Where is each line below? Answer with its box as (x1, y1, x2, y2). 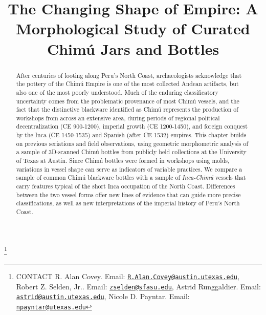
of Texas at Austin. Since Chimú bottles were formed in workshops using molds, (16, 156, 230, 165)
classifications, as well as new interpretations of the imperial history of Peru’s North (16, 199, 240, 207)
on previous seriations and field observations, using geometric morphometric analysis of (16, 139, 249, 148)
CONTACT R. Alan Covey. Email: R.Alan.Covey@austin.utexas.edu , (16, 270, 239, 281)
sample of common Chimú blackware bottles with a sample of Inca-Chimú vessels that (16, 173, 246, 182)
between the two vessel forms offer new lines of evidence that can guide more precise (16, 190, 241, 199)
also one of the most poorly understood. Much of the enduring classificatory (16, 88, 218, 96)
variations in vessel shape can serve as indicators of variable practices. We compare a (16, 164, 242, 173)
